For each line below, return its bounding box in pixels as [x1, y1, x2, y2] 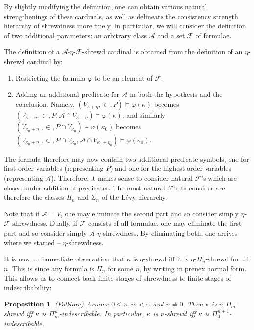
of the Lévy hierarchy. [101, 192, 167, 202]
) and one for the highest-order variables [110, 163, 231, 173]
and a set [157, 30, 185, 40]
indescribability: [4, 282, 52, 292]
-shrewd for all [205, 254, 249, 264]
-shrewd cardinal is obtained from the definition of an [82, 47, 243, 57]
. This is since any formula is [8, 263, 94, 273]
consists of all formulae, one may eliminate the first [88, 218, 242, 228]
